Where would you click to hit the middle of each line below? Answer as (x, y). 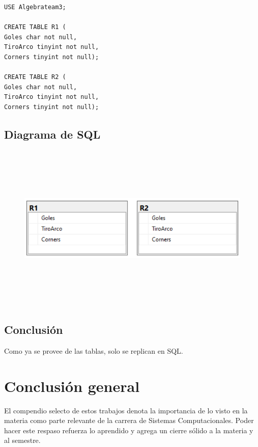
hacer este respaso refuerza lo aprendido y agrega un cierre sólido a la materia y (129, 430)
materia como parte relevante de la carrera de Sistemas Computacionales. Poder (129, 420)
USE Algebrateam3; (35, 7)
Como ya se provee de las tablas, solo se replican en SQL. (94, 350)
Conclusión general (72, 386)
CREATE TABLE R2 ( (35, 77)
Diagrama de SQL (52, 134)
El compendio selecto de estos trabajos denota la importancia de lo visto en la (126, 410)
